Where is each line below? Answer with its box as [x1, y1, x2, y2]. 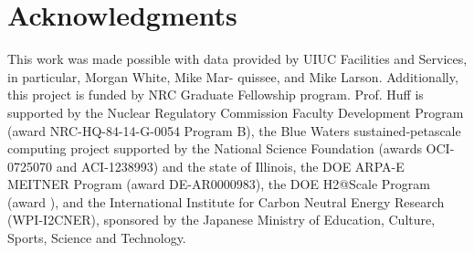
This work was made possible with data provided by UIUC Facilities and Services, [7, 49, 468, 69]
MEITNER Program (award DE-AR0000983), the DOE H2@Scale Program [7, 174, 430, 194]
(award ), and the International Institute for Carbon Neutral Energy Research [7, 192, 445, 211]
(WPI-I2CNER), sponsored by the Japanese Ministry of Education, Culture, [7, 210, 436, 229]
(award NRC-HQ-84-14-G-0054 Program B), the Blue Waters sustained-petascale [7, 121, 461, 140]
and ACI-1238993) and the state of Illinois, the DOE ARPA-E [56, 156, 405, 175]
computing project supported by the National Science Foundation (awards [7, 139, 422, 158]
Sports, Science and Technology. [7, 228, 186, 248]
